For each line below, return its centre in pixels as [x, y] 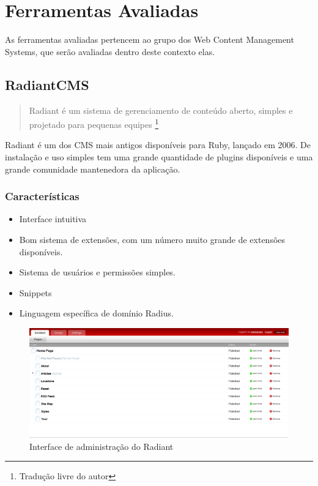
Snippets [35, 292]
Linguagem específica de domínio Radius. [96, 313]
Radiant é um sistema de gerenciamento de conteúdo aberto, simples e [161, 110]
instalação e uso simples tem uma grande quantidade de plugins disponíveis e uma [159, 156]
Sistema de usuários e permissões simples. [97, 272]
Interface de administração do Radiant [102, 446]
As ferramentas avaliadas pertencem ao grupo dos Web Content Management [150, 39]
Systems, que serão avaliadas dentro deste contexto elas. [110, 51]
